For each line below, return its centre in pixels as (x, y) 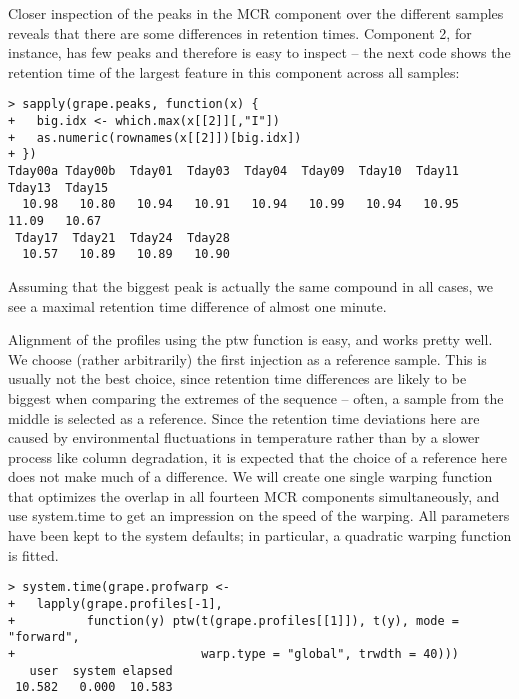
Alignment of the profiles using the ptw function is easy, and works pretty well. (250, 339)
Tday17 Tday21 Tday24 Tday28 (122, 237)
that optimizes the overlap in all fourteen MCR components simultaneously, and (254, 495)
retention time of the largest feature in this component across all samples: (234, 71)
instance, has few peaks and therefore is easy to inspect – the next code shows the (259, 52)
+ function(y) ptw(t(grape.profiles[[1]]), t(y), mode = (234, 620)
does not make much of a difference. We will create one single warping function (250, 476)
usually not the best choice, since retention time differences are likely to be (237, 378)
